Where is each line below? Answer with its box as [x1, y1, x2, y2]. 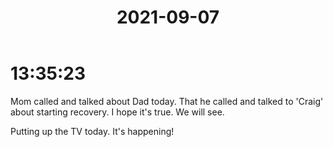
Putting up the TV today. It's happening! [10, 125, 175, 137]
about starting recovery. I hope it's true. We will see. [10, 106, 225, 118]
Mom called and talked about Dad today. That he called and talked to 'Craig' [10, 95, 324, 107]
